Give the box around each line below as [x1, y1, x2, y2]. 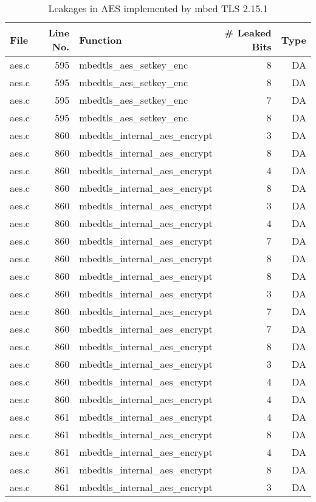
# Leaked [224, 25, 272, 39]
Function [79, 32, 122, 47]
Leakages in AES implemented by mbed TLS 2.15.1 [48, 1, 268, 15]
